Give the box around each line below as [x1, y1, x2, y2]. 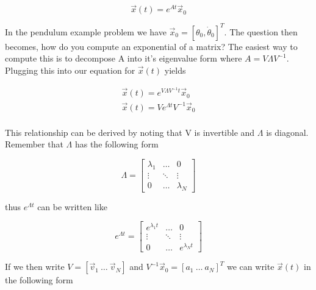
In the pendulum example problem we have [5, 25, 167, 38]
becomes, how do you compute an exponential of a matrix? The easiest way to [5, 40, 298, 52]
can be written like [37, 200, 107, 213]
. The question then [224, 25, 298, 38]
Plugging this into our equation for [5, 63, 135, 76]
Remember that [5, 138, 63, 150]
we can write [227, 260, 275, 273]
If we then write [5, 260, 65, 273]
